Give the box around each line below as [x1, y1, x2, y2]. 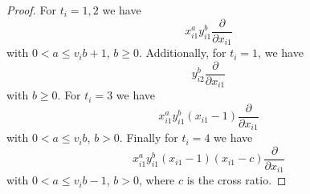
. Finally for [119, 129, 178, 146]
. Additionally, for [138, 44, 226, 61]
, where [138, 172, 175, 188]
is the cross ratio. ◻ [186, 172, 287, 188]
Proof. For [6, 2, 57, 18]
